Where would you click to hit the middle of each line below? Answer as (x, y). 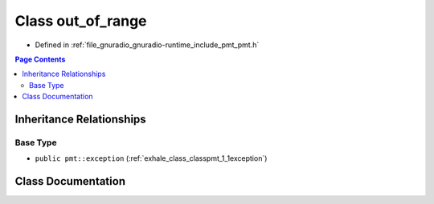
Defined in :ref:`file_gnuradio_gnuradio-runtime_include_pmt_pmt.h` (147, 45)
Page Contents (40, 59)
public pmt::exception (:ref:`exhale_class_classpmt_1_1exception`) (151, 158)
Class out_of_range (81, 21)
